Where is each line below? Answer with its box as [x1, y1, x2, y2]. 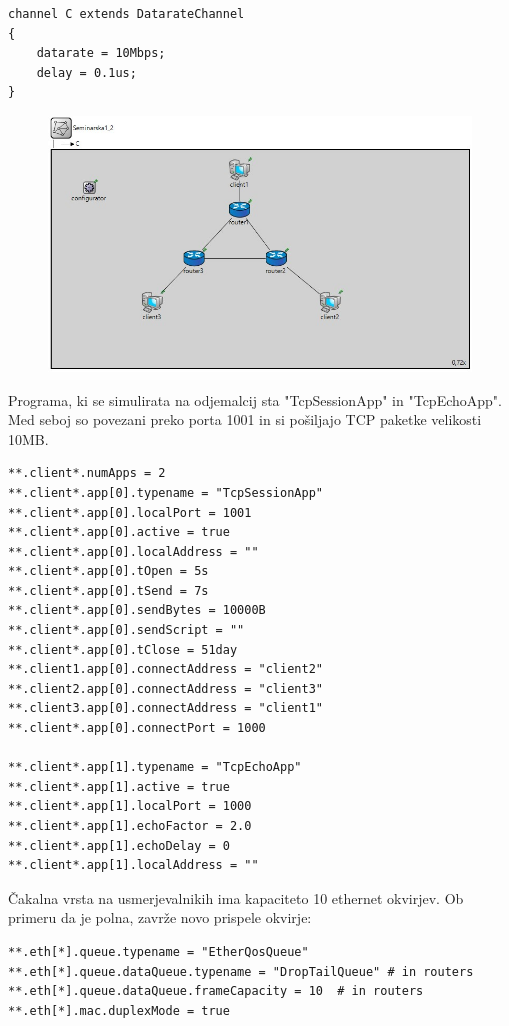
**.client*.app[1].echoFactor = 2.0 [8, 819, 252, 833]
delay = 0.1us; [36, 65, 137, 80]
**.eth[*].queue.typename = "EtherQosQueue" [8, 944, 309, 959]
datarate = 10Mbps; [36, 46, 166, 61]
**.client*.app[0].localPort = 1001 [8, 505, 252, 520]
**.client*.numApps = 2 [8, 466, 166, 481]
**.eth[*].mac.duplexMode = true [8, 1003, 230, 1018]
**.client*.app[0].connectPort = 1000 [8, 721, 266, 736]
